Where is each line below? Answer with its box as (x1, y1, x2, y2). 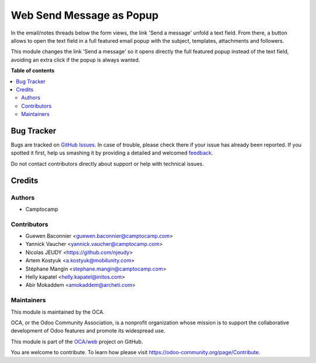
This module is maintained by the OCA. (11, 308, 105, 316)
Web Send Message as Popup (11, 9, 159, 22)
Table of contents (11, 67, 55, 74)
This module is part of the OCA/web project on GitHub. (11, 338, 143, 345)
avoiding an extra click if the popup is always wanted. (11, 56, 140, 63)
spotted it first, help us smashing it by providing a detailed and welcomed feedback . (11, 149, 214, 156)
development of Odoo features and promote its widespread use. (11, 327, 166, 334)
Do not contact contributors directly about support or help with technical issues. (11, 160, 204, 167)
